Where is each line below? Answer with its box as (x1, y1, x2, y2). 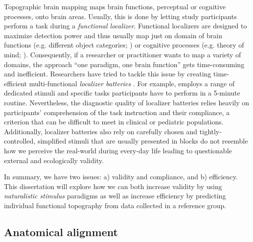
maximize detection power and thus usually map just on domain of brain (4, 30, 222, 40)
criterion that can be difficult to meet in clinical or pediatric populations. (4, 117, 224, 127)
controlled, (4, 136, 36, 146)
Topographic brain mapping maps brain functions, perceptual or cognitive (4, 1, 226, 11)
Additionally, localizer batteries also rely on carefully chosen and (4, 126, 198, 136)
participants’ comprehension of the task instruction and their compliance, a (4, 107, 230, 117)
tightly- (199, 126, 222, 136)
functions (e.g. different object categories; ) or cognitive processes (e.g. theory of (4, 40, 244, 50)
